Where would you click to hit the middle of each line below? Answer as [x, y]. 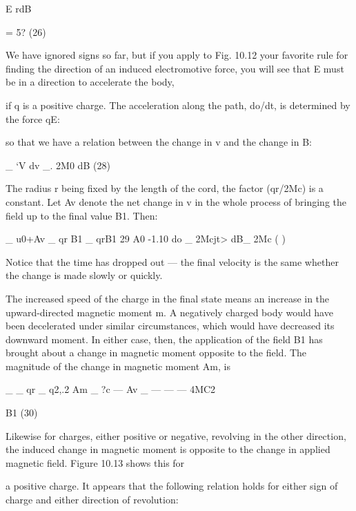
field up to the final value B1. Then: [82, 215]
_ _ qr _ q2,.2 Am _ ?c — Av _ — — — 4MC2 [111, 389]
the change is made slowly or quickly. [84, 275]
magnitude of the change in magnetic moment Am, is [118, 366]
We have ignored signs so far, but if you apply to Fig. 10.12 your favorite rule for [177, 55]
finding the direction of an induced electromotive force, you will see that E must [175, 68]
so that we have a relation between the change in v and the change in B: [159, 142]
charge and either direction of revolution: [92, 500]
